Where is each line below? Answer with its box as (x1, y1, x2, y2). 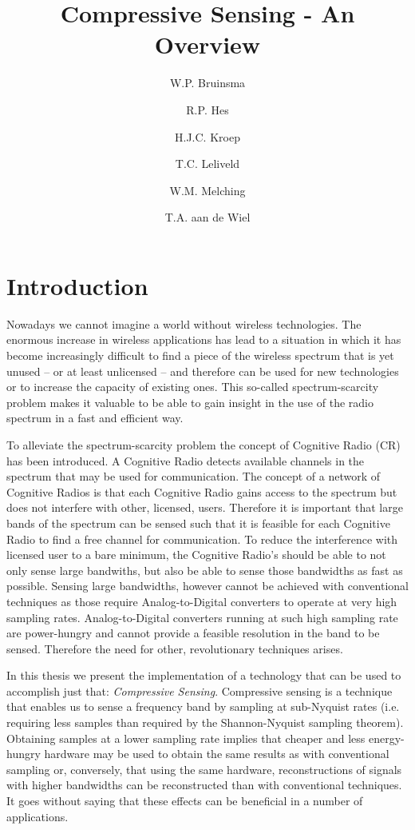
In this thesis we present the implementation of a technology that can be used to (6, 667, 401, 684)
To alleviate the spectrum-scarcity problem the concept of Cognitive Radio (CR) (6, 436, 401, 453)
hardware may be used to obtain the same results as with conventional (44, 745, 389, 762)
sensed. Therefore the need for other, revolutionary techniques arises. (6, 640, 343, 656)
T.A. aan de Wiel (164, 209, 251, 225)
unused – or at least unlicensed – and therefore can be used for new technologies (6, 362, 399, 379)
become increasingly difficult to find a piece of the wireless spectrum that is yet (6, 347, 394, 363)
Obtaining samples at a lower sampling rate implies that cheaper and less (6, 729, 366, 746)
